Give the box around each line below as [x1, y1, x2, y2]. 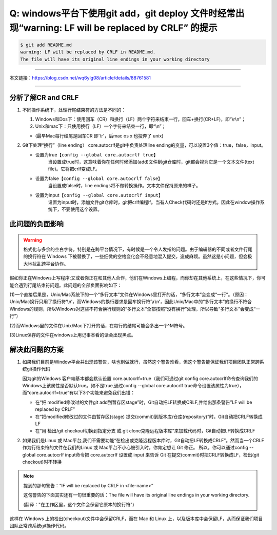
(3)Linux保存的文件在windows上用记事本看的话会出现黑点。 [9, 332, 136, 338]
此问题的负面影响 [9, 220, 64, 228]
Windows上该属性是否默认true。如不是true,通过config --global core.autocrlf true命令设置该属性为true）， [22, 383, 244, 389]
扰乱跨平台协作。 [32, 261, 69, 267]
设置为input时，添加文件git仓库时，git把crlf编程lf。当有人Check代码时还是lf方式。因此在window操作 [48, 199, 261, 205]
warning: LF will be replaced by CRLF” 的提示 [23, 22, 217, 33]
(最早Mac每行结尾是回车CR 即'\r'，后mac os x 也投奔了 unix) [35, 132, 164, 138]
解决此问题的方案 [9, 345, 64, 354]
